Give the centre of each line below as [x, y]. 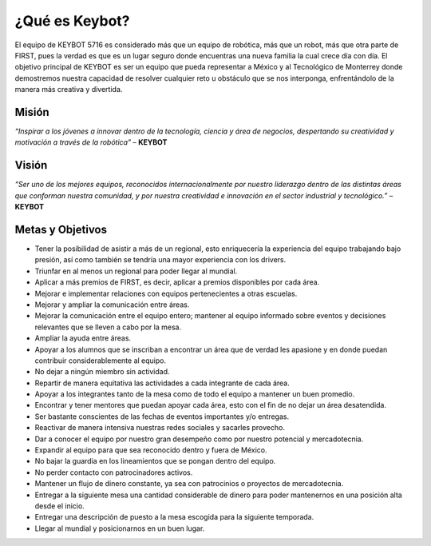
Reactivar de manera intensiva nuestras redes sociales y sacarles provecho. [160, 428]
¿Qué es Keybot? [73, 21]
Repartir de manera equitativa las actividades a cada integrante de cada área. [162, 383]
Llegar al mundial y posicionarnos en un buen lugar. [120, 528]
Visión [31, 165]
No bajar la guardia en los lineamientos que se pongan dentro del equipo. [155, 461]
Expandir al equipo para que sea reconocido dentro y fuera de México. [151, 450]
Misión [32, 112]
